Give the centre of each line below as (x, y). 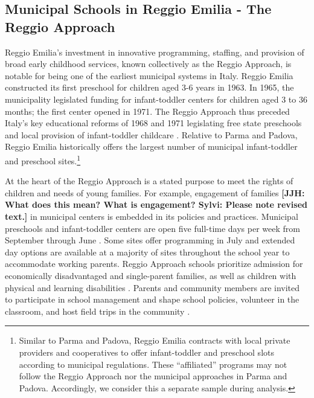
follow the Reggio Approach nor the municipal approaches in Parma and (153, 376)
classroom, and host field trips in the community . (98, 311)
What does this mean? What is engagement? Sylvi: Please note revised (156, 204)
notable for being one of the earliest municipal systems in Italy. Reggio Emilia (149, 75)
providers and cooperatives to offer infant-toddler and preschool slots (146, 352)
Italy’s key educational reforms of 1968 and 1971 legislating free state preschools (153, 123)
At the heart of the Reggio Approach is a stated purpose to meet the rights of (149, 181)
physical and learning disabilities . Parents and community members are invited (152, 287)
